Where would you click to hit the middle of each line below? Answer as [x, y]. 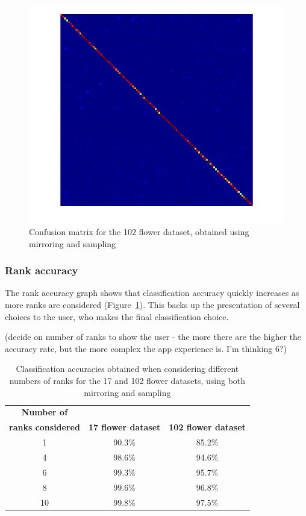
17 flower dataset [124, 427]
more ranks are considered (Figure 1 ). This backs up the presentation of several [152, 305]
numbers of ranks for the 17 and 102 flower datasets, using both [127, 380]
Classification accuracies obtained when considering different [127, 369]
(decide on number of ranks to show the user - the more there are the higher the [153, 337]
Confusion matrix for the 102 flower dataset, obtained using [139, 232]
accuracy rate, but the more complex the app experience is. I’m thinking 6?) [146, 348]
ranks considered [45, 427]
